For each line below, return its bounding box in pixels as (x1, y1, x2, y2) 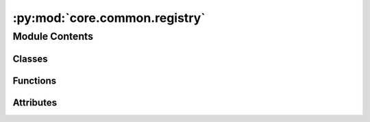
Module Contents (12, 30, 94, 42)
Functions (12, 75, 57, 86)
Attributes (12, 97, 58, 108)
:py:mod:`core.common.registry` (12, 10, 206, 25)
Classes (12, 53, 48, 64)
